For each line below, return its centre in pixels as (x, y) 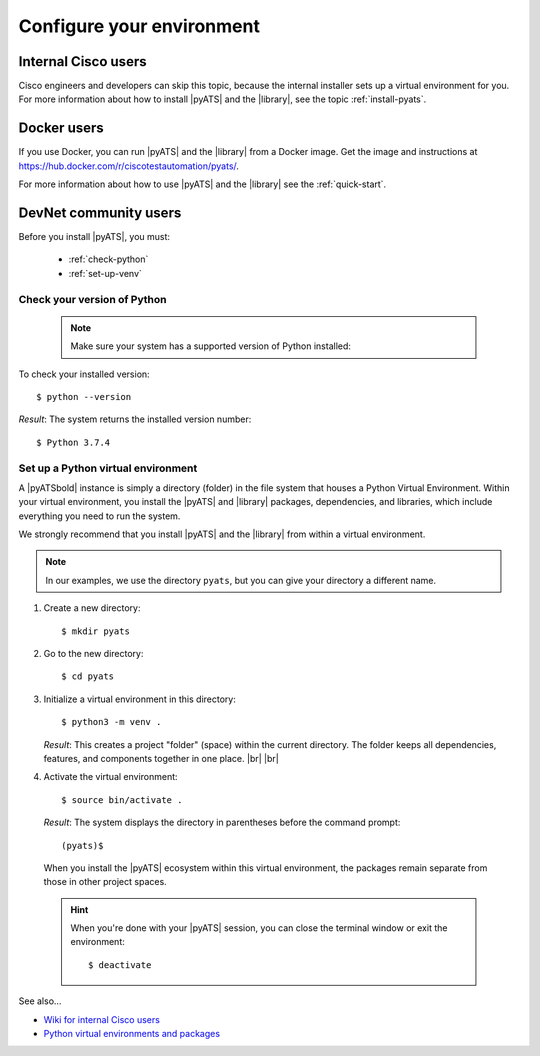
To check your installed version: (84, 374)
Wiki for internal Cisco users (101, 1019)
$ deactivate (120, 964)
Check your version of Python (92, 299)
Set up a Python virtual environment (108, 468)
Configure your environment (139, 26)
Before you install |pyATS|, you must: (94, 237)
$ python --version (84, 396)
